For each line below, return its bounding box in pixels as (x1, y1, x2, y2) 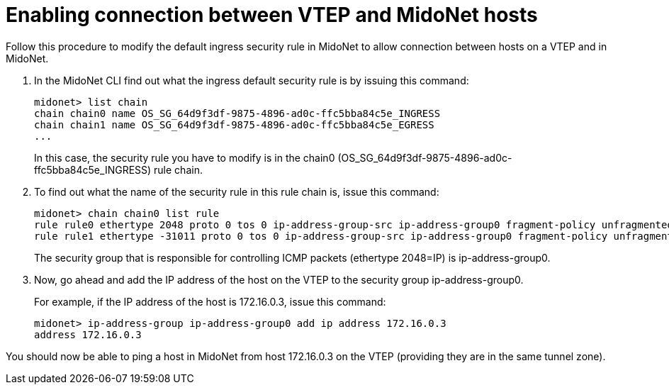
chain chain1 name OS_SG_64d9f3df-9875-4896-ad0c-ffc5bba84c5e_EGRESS (34, 118, 434, 130)
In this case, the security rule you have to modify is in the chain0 (34, 151, 335, 164)
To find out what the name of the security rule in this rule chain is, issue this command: (34, 185, 439, 198)
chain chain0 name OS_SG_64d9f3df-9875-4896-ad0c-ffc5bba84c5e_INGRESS (34, 107, 441, 119)
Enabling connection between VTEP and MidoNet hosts (6, 3, 538, 27)
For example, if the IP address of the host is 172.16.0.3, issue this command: (34, 295, 386, 308)
